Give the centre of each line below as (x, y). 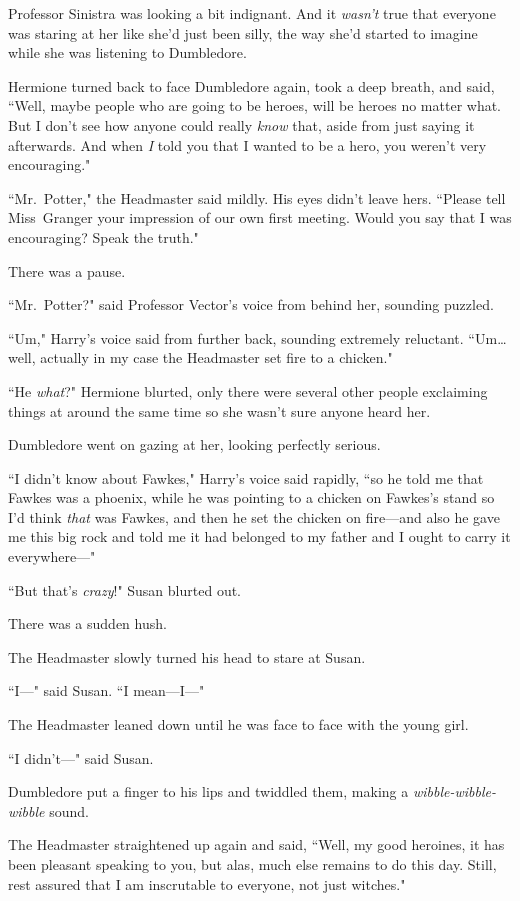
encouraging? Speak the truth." (103, 236)
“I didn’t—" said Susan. (81, 757)
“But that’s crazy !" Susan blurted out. (124, 589)
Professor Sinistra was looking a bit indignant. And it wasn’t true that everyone (252, 13)
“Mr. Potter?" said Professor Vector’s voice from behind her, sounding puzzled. (251, 304)
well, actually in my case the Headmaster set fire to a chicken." (200, 357)
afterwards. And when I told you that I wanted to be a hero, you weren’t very (247, 144)
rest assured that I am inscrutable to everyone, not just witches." (207, 883)
